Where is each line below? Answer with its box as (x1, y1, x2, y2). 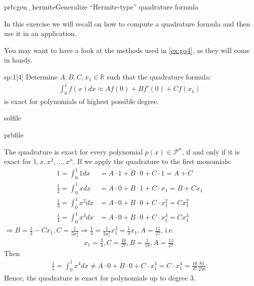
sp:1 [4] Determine (4, 71, 58, 81)
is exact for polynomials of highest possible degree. (4, 95, 159, 106)
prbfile (4, 129, 23, 140)
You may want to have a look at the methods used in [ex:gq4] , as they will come (4, 44, 250, 55)
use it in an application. (4, 28, 77, 38)
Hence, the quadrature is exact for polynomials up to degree (4, 272, 188, 283)
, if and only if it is (182, 146, 240, 156)
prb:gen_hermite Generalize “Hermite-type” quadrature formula (4, 1, 199, 11)
